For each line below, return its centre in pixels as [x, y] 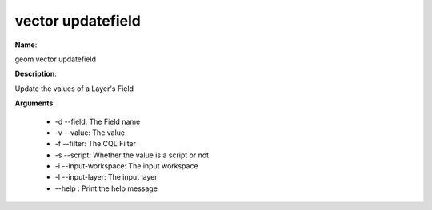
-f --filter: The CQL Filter [95, 144]
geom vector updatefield [55, 59]
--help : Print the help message [106, 188]
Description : [36, 74]
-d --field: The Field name [98, 121]
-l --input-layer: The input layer [106, 177]
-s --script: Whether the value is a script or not [132, 155]
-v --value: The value [90, 133]
